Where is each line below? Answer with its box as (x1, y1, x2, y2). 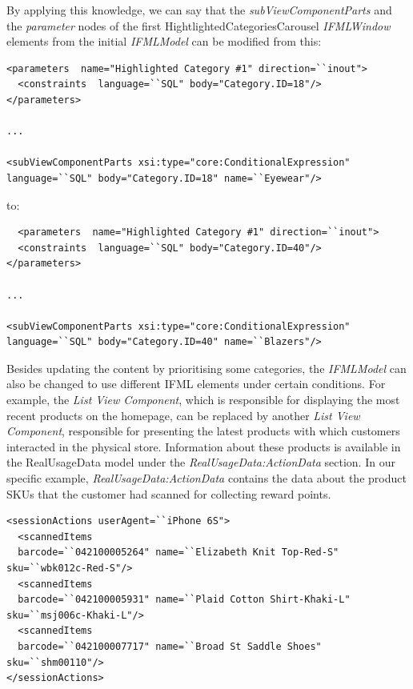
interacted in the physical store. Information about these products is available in (6, 438, 401, 455)
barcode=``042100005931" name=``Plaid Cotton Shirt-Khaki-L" (18, 594, 351, 606)
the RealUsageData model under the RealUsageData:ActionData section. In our (6, 454, 395, 471)
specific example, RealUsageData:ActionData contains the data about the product (6, 470, 407, 487)
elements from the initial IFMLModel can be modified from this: (6, 33, 322, 50)
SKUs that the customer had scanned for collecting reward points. (6, 485, 331, 502)
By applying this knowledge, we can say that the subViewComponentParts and (6, 2, 392, 18)
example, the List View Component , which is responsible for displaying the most (6, 391, 400, 408)
